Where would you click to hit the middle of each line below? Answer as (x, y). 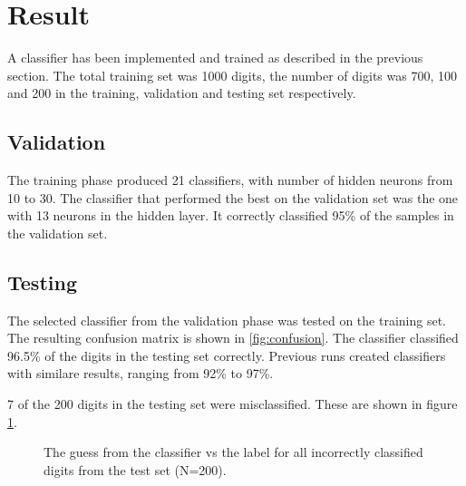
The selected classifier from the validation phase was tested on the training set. (227, 320)
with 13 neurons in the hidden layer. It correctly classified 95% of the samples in (231, 215)
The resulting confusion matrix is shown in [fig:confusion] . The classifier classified (233, 338)
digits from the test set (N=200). (135, 469)
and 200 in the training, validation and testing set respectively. (182, 93)
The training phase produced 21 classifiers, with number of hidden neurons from (230, 180)
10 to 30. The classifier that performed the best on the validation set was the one (233, 197)
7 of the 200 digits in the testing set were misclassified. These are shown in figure (233, 404)
